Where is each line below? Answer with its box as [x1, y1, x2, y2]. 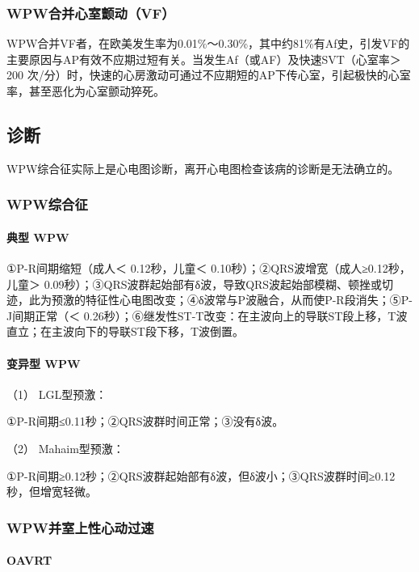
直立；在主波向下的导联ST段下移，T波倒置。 [6, 323, 244, 340]
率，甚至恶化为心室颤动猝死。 [6, 83, 165, 99]
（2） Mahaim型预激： [6, 439, 124, 456]
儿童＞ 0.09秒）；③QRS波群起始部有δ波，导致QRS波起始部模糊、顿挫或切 [6, 275, 394, 292]
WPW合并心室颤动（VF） [6, 2, 175, 23]
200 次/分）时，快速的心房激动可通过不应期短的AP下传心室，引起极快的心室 [6, 66, 411, 83]
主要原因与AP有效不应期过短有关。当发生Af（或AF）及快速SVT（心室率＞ [6, 50, 401, 67]
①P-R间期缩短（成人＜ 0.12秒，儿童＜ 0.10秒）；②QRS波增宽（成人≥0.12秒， [6, 260, 411, 277]
